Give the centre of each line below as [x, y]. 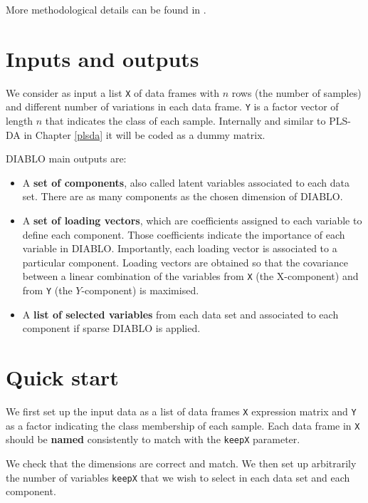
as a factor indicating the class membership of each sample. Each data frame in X [183, 425]
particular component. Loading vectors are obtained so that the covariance [185, 262]
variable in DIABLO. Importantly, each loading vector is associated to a [180, 248]
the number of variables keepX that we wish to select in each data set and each [178, 477]
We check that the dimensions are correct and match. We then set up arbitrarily [181, 463]
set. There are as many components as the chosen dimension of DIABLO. [183, 196]
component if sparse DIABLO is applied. [111, 328]
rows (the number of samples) [296, 92]
